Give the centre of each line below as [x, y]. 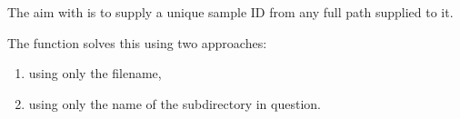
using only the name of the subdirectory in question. [175, 103]
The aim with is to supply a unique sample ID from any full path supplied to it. [230, 12]
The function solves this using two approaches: [137, 42]
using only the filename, [95, 73]
